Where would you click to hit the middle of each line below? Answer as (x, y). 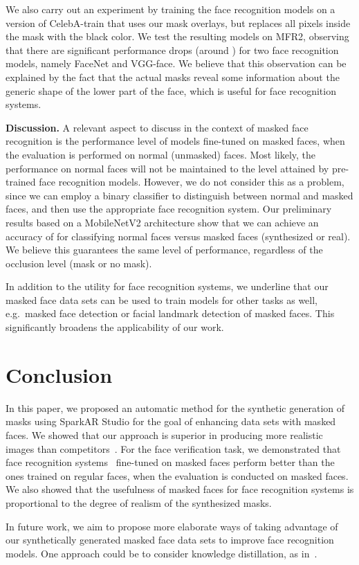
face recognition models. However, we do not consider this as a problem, (192, 182)
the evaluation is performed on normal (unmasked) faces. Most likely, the (161, 154)
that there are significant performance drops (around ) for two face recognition (172, 50)
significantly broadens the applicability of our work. (115, 327)
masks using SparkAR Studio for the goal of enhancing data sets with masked (171, 421)
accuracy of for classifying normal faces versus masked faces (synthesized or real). (178, 236)
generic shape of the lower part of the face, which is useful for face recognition (171, 90)
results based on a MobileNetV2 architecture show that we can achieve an (162, 222)
